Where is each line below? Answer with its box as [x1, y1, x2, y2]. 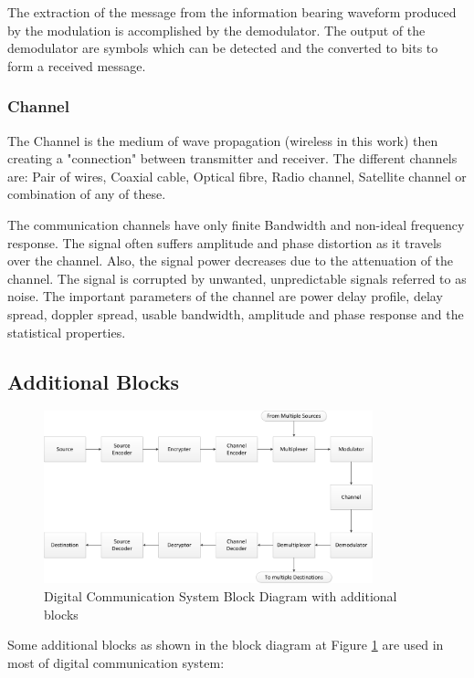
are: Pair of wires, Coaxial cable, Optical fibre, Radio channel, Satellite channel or [7, 166, 467, 185]
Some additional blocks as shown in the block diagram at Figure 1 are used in [7, 635, 444, 654]
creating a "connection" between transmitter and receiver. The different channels [7, 149, 458, 168]
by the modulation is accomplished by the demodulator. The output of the [7, 20, 426, 39]
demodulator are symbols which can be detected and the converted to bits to [7, 38, 438, 57]
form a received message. [7, 56, 146, 75]
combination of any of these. [7, 184, 166, 203]
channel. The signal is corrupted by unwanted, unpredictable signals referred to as [7, 268, 467, 287]
